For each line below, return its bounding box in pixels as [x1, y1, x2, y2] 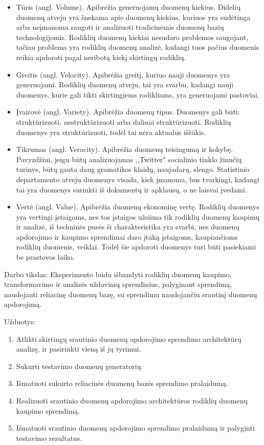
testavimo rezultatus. [16, 432, 82, 443]
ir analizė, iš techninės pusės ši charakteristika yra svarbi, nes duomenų [16, 221, 239, 232]
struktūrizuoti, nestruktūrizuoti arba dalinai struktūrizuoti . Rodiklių [16, 116, 231, 127]
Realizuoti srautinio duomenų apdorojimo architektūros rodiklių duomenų [16, 395, 248, 405]
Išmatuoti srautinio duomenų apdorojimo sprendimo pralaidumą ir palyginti [16, 422, 255, 433]
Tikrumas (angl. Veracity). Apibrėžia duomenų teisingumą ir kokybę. [16, 144, 233, 154]
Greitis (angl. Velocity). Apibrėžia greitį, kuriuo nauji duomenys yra [16, 69, 230, 80]
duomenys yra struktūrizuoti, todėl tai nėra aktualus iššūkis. [16, 126, 206, 137]
